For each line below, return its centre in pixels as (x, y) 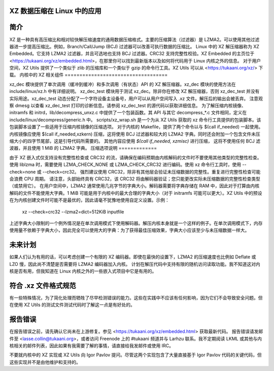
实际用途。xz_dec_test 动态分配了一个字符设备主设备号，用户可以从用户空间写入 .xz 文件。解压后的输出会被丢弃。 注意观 (136, 98)
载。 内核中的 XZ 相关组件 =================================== (89, 75)
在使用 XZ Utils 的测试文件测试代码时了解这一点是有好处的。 (72, 305)
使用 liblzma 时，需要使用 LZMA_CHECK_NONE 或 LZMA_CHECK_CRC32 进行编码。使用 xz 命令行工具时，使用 (125, 164)
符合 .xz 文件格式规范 (43, 285)
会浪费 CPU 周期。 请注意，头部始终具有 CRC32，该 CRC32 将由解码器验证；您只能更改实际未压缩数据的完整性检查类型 (135, 179)
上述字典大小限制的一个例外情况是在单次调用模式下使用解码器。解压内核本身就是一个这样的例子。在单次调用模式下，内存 (136, 223)
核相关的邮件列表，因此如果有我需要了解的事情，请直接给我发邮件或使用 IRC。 (91, 346)
